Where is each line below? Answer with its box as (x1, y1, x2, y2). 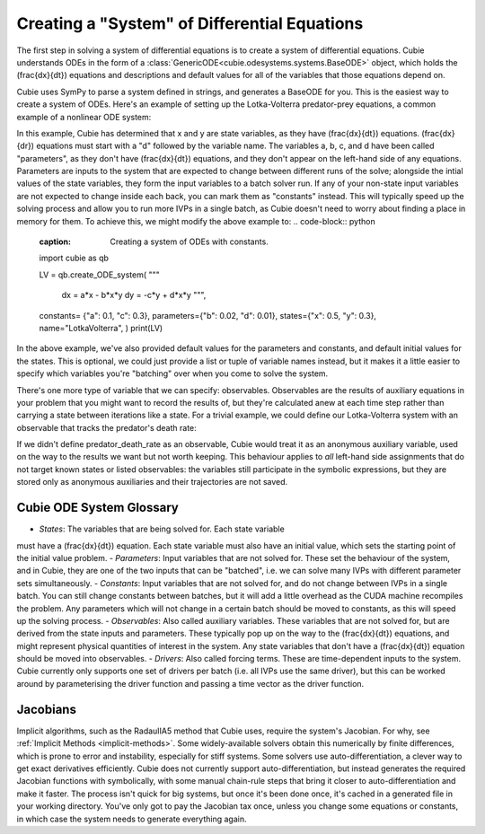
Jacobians (16, 701, 76, 717)
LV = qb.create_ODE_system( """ (39, 269, 161, 280)
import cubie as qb (39, 252, 110, 264)
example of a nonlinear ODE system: (16, 111, 152, 122)
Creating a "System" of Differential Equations (16, 13, 364, 33)
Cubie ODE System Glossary (16, 500, 179, 515)
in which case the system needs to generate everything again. (16, 813, 247, 824)
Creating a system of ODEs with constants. (110, 236, 269, 247)
